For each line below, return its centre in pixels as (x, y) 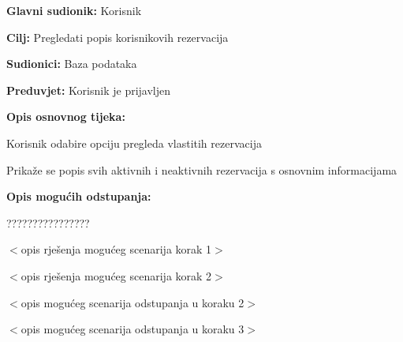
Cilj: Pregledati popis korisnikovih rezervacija (118, 37)
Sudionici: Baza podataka (72, 64)
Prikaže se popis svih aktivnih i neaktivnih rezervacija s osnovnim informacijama (202, 169)
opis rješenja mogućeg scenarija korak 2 (116, 275)
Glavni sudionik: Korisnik (74, 10)
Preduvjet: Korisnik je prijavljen (89, 90)
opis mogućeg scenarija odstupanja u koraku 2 (132, 302)
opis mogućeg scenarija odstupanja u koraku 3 (132, 329)
